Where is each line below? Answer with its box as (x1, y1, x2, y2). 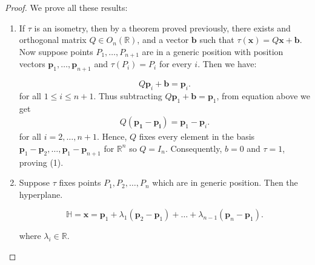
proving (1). (19, 155, 64, 168)
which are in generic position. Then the (152, 176, 298, 189)
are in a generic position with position (142, 45, 283, 57)
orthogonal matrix (19, 33, 87, 46)
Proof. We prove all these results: (5, 1, 128, 13)
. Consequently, (165, 142, 222, 154)
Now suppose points (19, 45, 93, 57)
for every (159, 57, 192, 70)
